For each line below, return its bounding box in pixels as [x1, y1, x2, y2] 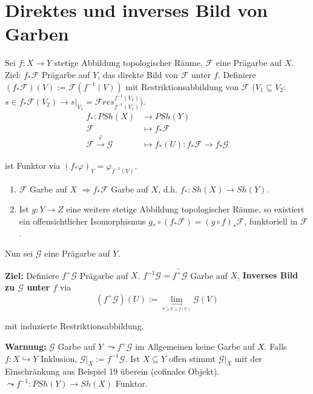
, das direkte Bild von [97, 68, 178, 80]
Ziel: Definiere [5, 269, 59, 281]
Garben [5, 21, 69, 46]
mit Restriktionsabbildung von [125, 80, 239, 93]
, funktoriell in [244, 214, 298, 227]
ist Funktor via [5, 159, 61, 171]
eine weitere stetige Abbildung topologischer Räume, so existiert [66, 203, 305, 215]
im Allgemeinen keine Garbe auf [135, 340, 255, 353]
